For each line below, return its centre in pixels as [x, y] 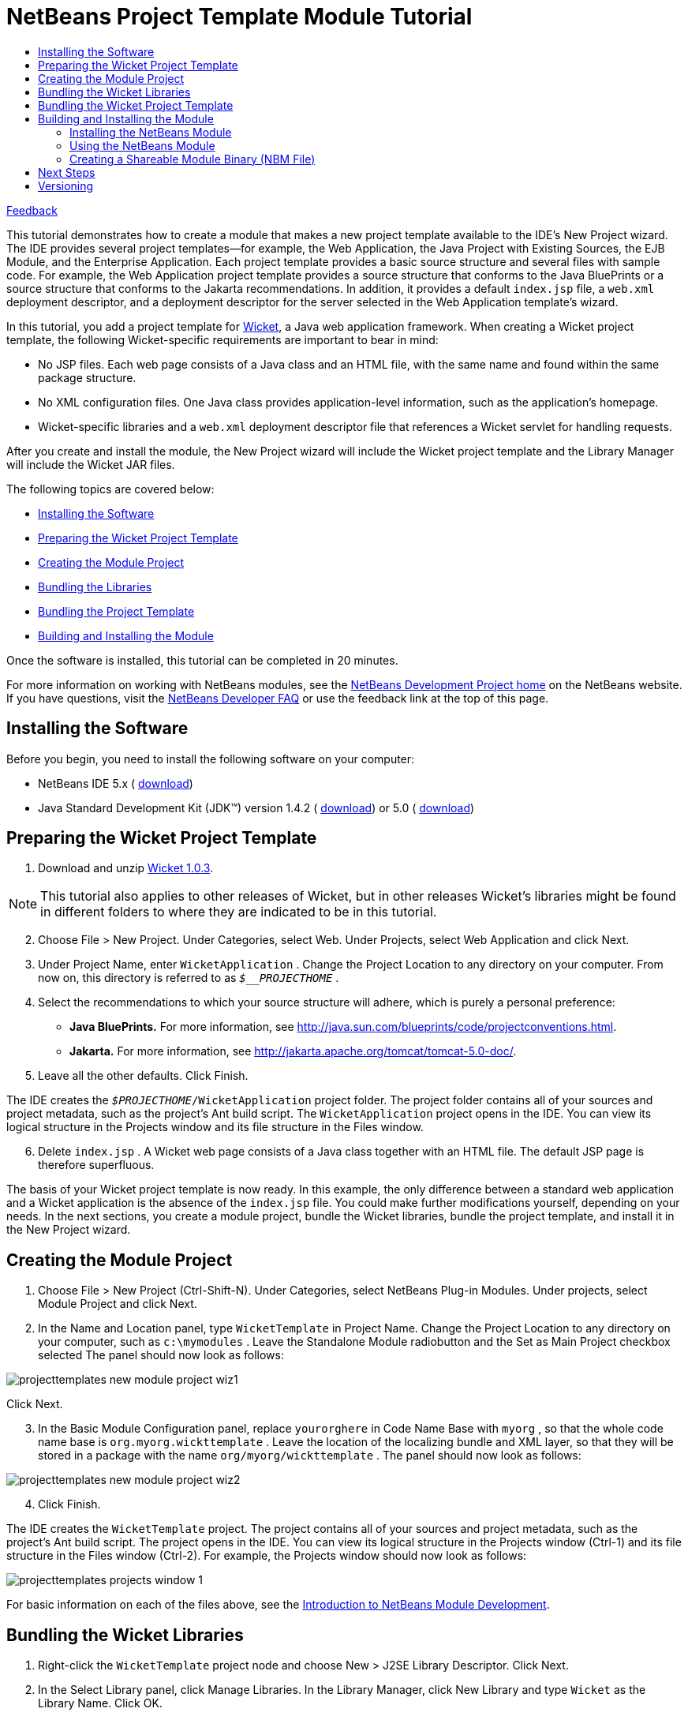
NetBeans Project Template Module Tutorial [239, 17]
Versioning [66, 185]
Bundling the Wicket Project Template [136, 105]
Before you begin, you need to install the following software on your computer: [211, 759]
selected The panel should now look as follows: [161, 1355]
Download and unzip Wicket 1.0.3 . [126, 868]
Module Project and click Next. [118, 1304]
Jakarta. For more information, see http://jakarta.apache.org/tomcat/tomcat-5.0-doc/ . [293, 1051]
